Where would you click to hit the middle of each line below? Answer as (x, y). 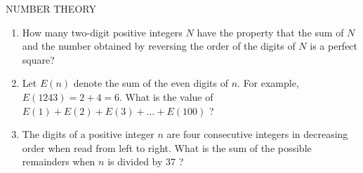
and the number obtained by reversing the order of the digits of (159, 46)
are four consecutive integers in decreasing (257, 134)
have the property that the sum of (270, 32)
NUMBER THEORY (51, 8)
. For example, (268, 83)
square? (38, 59)
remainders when (59, 161)
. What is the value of (166, 96)
